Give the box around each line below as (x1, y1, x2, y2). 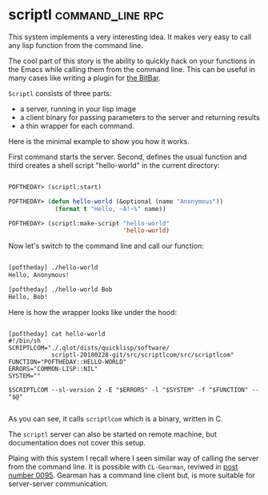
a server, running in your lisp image (19, 104, 137, 114)
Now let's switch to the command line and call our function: (8, 242, 204, 251)
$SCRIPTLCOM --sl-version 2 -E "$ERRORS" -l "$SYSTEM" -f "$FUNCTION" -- (8, 385, 260, 393)
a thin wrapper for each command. (19, 121, 134, 130)
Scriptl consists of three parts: (8, 88, 112, 98)
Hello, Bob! (8, 293, 48, 301)
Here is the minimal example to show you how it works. (8, 136, 190, 146)
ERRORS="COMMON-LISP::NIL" (8, 365, 98, 373)
